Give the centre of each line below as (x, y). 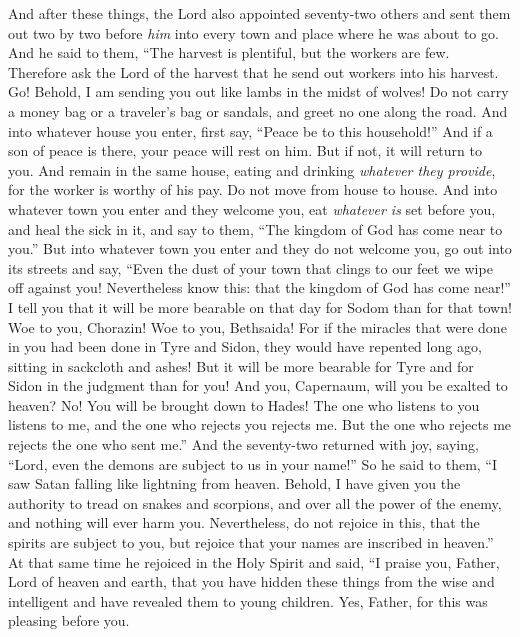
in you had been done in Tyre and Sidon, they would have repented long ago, (245, 346)
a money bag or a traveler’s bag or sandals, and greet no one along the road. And (258, 110)
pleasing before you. (69, 620)
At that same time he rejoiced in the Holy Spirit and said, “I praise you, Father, (254, 561)
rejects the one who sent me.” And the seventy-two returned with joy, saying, (243, 444)
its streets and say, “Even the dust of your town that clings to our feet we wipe (250, 267)
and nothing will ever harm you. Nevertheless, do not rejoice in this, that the (244, 522)
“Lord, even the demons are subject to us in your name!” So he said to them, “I (253, 463)
